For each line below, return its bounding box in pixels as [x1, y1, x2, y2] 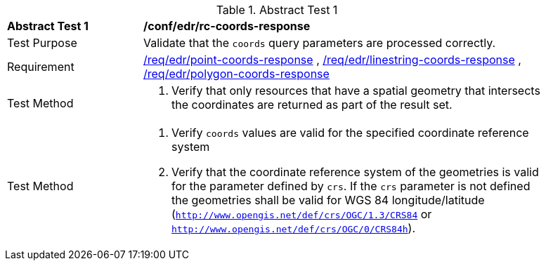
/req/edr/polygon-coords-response [143, 67, 330, 81]
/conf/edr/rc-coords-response [143, 19, 311, 33]
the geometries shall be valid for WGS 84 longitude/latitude [171, 193, 485, 207]
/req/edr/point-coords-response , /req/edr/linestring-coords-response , [143, 53, 521, 67]
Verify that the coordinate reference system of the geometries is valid [171, 165, 539, 179]
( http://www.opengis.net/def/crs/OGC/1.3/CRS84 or [171, 207, 432, 221]
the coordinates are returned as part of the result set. [171, 98, 453, 112]
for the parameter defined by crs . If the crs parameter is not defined [171, 179, 531, 193]
